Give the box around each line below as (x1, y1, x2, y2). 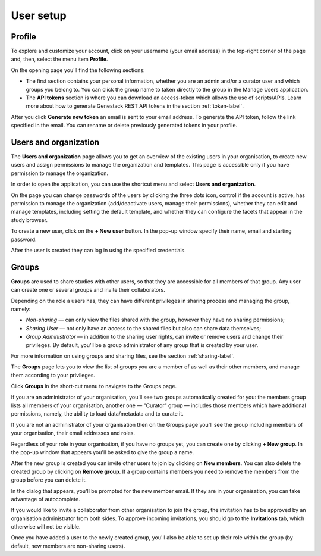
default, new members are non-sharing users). (11, 542, 125, 549)
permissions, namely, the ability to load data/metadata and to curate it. (11, 410, 184, 417)
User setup (11, 9, 67, 22)
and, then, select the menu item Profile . (11, 55, 108, 63)
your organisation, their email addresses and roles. (11, 429, 136, 437)
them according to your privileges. (11, 371, 95, 379)
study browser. (11, 216, 48, 223)
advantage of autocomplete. (11, 495, 80, 502)
